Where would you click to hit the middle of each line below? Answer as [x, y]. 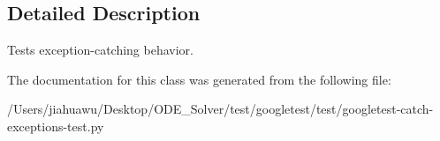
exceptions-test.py [56, 126]
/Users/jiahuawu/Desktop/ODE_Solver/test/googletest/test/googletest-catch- [220, 109]
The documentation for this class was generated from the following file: [199, 79]
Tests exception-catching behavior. [100, 50]
